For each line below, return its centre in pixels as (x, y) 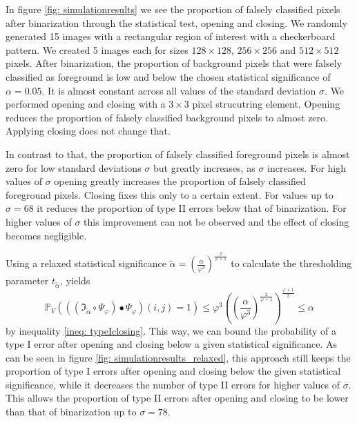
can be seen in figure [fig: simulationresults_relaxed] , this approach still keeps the (178, 357)
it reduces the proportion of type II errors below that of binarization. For (192, 208)
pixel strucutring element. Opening (266, 104)
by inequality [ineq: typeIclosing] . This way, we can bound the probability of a (171, 330)
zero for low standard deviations (74, 167)
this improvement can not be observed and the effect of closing (216, 221)
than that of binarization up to (71, 412)
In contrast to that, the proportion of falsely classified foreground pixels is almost (178, 154)
